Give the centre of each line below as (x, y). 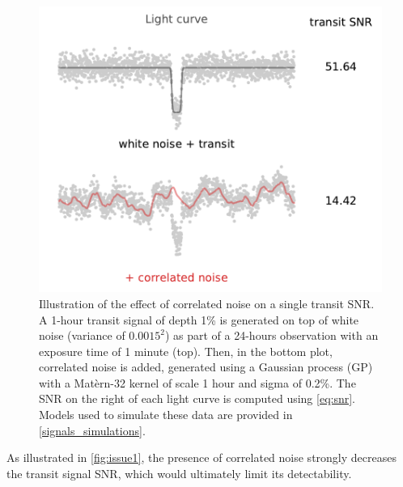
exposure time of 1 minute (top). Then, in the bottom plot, (186, 351)
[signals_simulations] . (92, 430)
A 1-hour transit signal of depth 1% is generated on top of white (199, 319)
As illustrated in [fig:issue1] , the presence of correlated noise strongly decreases (201, 457)
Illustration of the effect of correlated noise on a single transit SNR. (207, 303)
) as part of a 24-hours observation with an (271, 335)
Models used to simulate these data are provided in (166, 415)
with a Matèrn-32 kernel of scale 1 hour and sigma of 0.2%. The (197, 382)
